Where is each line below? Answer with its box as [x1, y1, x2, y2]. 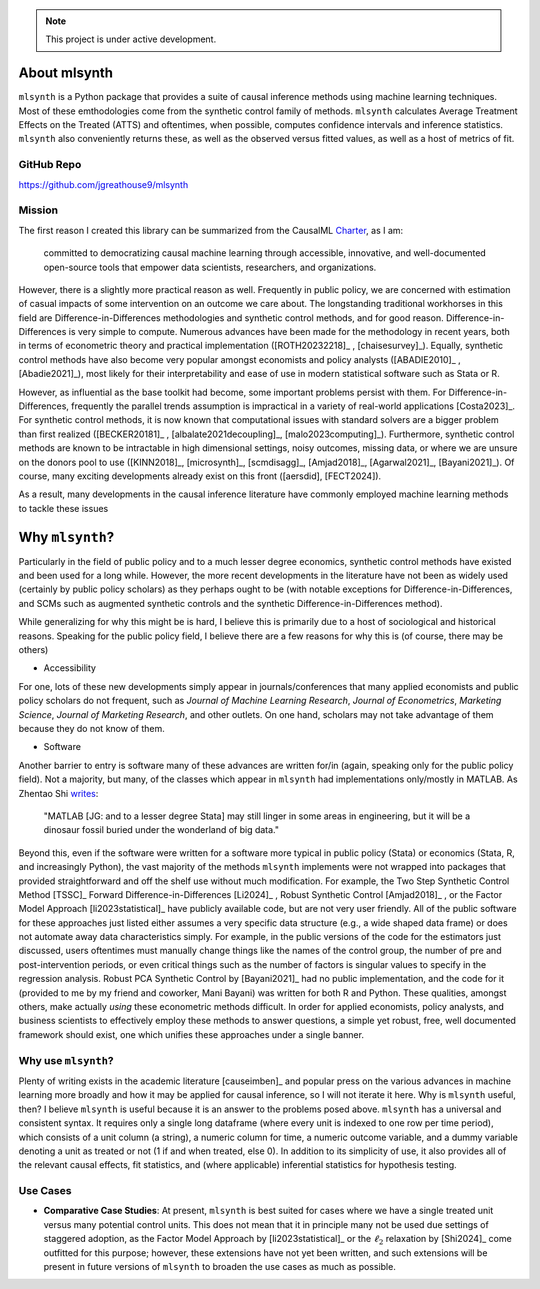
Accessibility [43, 662, 97, 674]
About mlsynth [18, 65, 114, 82]
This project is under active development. [45, 33, 217, 45]
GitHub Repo [18, 158, 82, 172]
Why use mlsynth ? [18, 1053, 114, 1067]
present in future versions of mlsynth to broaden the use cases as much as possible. [43, 1260, 397, 1272]
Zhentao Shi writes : [18, 787, 99, 799]
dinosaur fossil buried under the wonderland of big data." [43, 824, 280, 836]
